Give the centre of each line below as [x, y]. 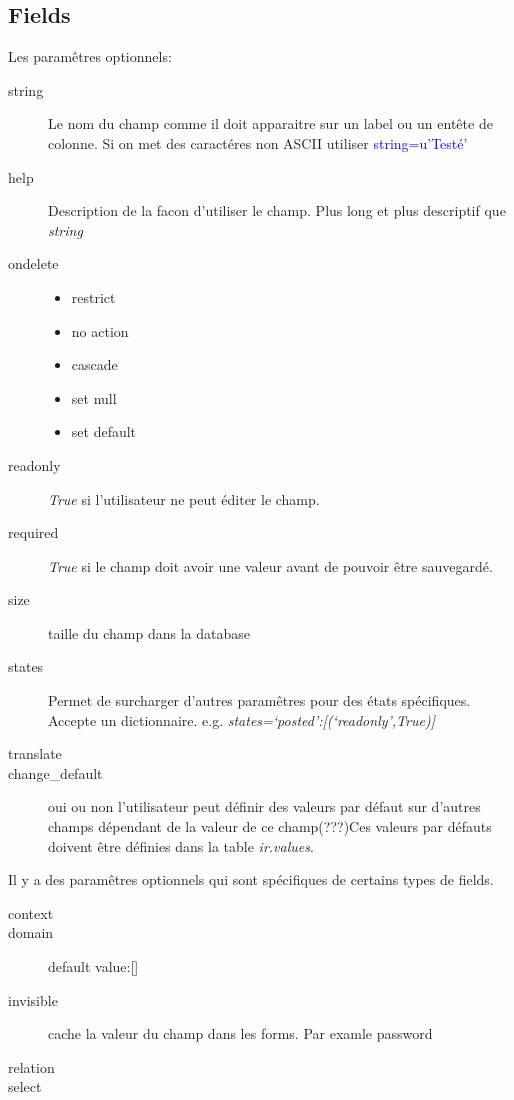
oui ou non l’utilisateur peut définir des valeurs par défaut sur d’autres [264, 806]
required [33, 532]
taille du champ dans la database [149, 632]
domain [31, 932]
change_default [55, 772]
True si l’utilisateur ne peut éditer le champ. [184, 498]
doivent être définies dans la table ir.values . [181, 845]
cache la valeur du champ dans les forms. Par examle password [240, 1033]
